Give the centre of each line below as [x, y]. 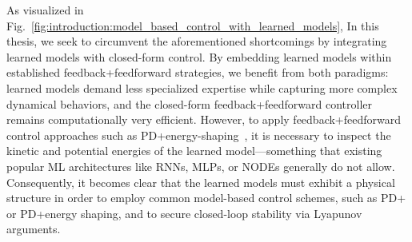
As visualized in [45, 10]
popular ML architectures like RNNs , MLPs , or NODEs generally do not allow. [201, 166]
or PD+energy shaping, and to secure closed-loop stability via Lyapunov [184, 213]
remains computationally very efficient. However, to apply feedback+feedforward [204, 119]
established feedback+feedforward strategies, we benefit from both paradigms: [198, 72]
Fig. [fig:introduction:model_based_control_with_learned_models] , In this [193, 25]
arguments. [34, 229]
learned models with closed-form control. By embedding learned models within [199, 56]
